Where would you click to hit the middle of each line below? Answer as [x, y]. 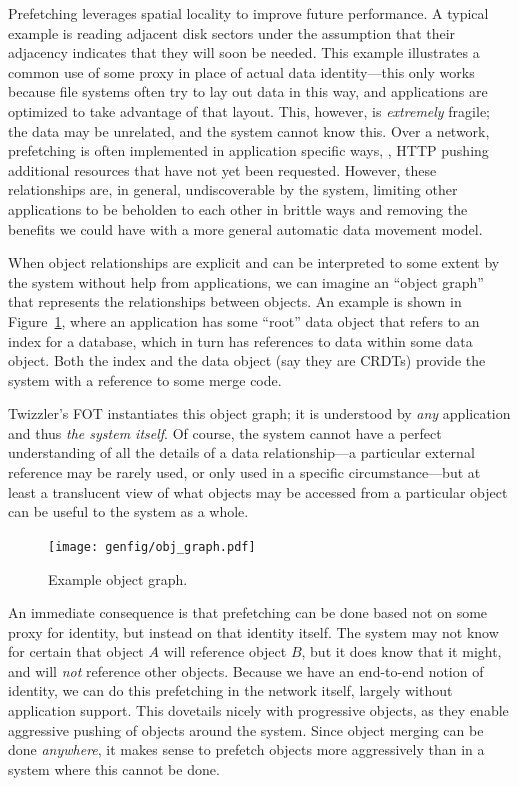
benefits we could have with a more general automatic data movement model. [245, 228]
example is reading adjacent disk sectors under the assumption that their [232, 32]
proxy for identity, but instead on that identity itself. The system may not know [253, 631]
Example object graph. [118, 578]
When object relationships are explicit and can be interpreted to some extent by [254, 262]
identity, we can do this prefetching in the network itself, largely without [230, 690]
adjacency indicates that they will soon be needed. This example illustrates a [244, 52]
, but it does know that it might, [401, 651]
